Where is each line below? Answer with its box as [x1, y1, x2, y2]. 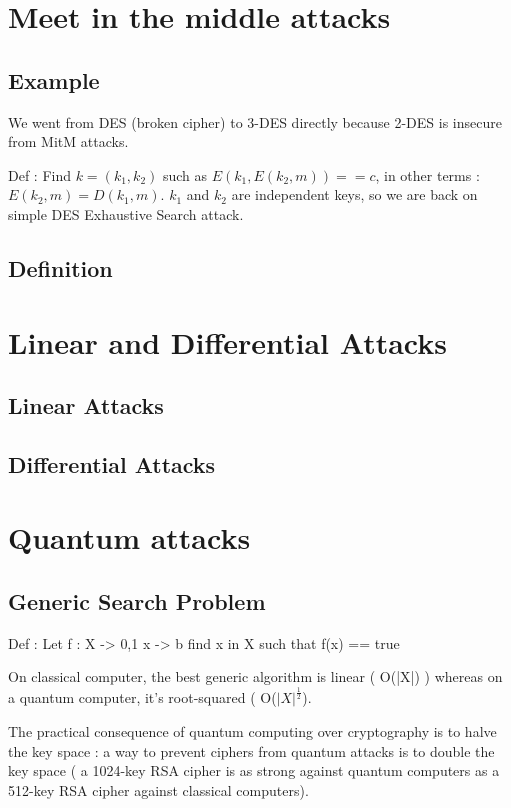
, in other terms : [375, 164, 480, 185]
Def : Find [8, 164, 72, 185]
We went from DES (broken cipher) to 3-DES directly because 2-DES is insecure [8, 111, 502, 132]
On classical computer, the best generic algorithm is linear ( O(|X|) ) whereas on [8, 666, 503, 687]
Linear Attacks [8, 390, 164, 421]
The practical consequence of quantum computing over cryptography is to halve [8, 720, 497, 741]
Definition [8, 252, 113, 283]
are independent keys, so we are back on [231, 184, 478, 205]
